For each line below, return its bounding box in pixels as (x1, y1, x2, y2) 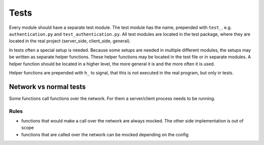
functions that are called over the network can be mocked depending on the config (21, 131, 189, 137)
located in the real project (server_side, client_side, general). (9, 38, 131, 44)
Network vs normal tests (9, 82, 86, 91)
